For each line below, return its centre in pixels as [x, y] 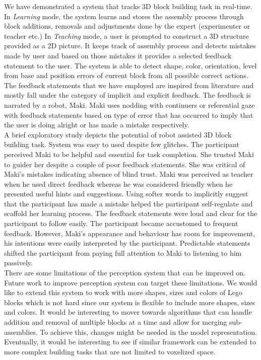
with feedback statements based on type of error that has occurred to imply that [129, 115]
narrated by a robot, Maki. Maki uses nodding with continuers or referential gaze [129, 104]
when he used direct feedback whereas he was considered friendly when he [118, 184]
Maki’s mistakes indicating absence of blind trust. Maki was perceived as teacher [129, 174]
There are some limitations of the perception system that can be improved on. [125, 273]
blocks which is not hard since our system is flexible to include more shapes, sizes [130, 302]
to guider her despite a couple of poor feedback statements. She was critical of [125, 164]
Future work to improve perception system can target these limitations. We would [131, 282]
